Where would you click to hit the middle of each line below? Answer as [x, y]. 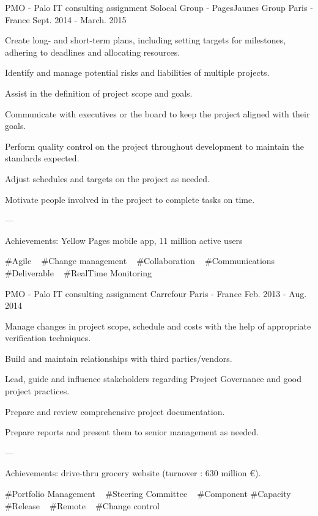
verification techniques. [48, 338]
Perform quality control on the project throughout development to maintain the [154, 146]
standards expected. [42, 158]
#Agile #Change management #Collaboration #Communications [140, 261]
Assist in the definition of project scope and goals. [99, 93]
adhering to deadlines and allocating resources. [93, 52]
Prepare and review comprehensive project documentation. [115, 411]
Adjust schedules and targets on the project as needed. [107, 178]
